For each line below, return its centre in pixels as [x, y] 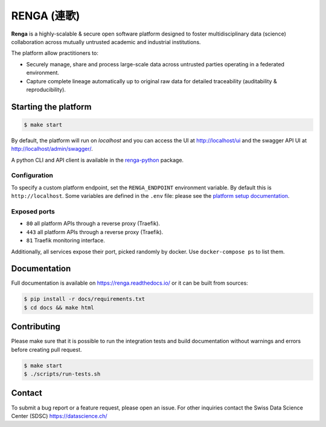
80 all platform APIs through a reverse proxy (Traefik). [93, 224]
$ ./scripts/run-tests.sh [62, 374]
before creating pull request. [46, 349]
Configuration [32, 176]
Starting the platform [51, 106]
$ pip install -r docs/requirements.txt [84, 299]
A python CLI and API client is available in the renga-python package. [97, 160]
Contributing [36, 327]
